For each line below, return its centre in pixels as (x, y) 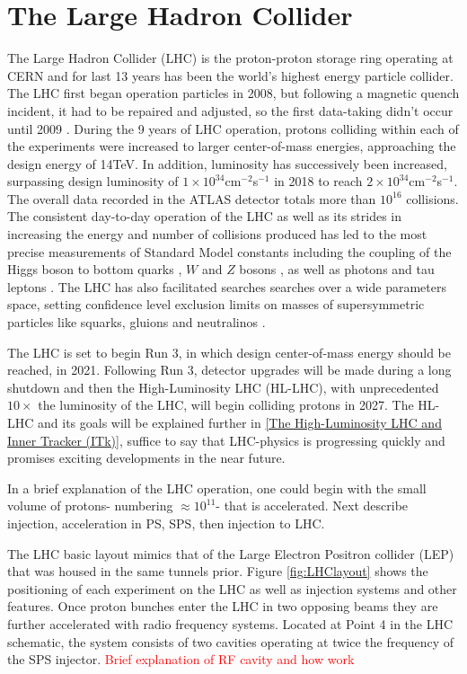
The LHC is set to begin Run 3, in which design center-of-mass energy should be (229, 352)
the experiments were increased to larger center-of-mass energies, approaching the (232, 146)
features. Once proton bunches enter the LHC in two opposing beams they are (223, 606)
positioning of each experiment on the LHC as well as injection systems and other (232, 588)
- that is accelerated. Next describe (312, 505)
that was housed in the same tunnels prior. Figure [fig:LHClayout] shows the (218, 571)
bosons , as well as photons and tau (337, 269)
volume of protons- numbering (90, 505)
